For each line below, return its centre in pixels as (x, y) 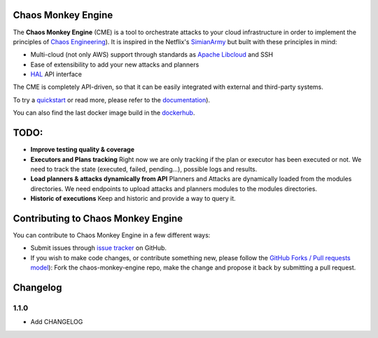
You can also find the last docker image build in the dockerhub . (104, 113)
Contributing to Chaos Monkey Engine (98, 218)
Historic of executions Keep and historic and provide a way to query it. (133, 199)
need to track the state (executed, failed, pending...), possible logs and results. (144, 169)
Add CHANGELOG (57, 322)
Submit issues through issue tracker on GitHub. (99, 248)
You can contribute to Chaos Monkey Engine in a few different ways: (112, 235)
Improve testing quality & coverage (83, 150)
